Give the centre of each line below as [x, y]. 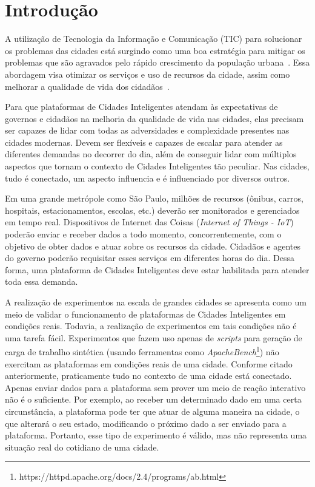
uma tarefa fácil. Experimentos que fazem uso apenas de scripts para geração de [154, 337]
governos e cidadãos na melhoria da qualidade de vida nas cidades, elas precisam [154, 118]
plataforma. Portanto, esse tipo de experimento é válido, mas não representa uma [156, 435]
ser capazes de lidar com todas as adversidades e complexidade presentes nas [147, 130]
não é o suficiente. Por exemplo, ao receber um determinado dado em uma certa [153, 399]
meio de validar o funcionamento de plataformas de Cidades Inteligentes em [145, 314]
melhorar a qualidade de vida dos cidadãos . [87, 86]
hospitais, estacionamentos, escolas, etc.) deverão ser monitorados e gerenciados [152, 210]
